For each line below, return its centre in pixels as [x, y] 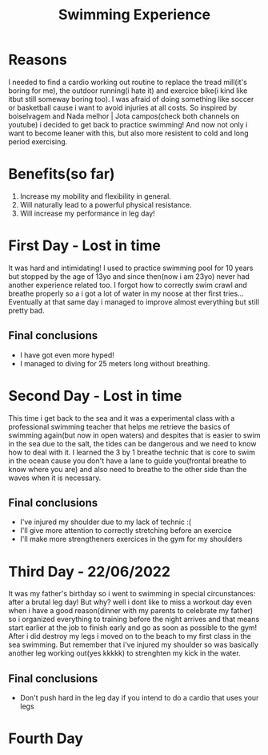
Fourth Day [46, 739]
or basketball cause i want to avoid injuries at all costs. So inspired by [123, 107]
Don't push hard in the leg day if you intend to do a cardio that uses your [139, 698]
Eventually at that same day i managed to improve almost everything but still [134, 301]
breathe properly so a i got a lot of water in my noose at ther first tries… [126, 293]
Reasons [38, 60]
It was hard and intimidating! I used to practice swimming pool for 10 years [131, 268]
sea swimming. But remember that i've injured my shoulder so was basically [133, 645]
